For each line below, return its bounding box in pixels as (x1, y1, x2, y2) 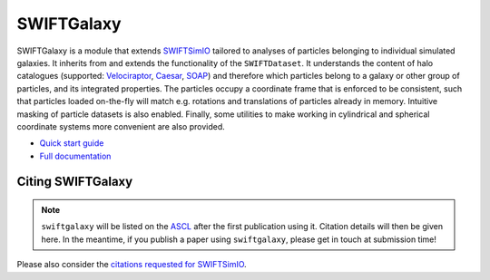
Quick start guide (39, 138, 104, 149)
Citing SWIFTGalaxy (16, 174, 133, 189)
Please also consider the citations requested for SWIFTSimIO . (16, 259, 247, 270)
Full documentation (39, 150, 112, 161)
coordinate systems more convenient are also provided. (16, 121, 226, 131)
